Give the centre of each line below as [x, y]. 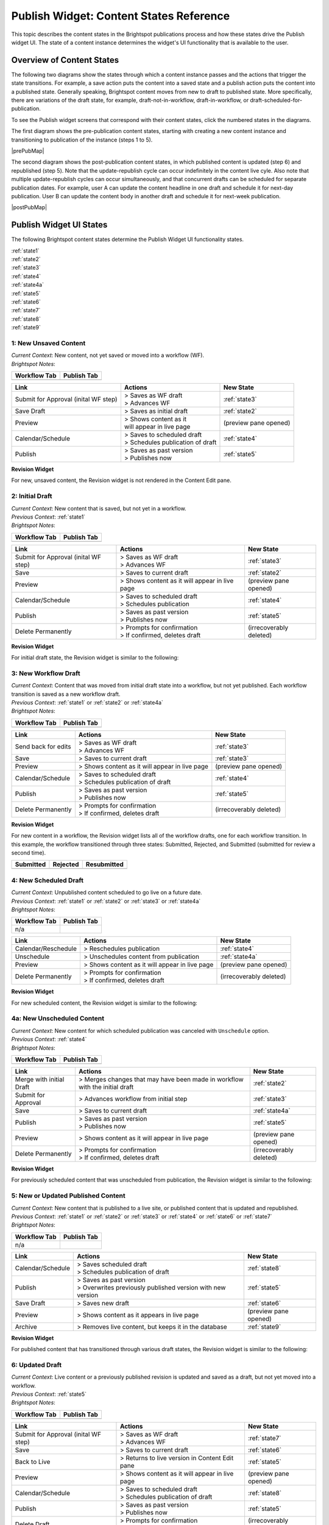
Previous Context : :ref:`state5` [49, 1394]
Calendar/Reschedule [46, 949]
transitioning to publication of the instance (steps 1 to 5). [82, 140]
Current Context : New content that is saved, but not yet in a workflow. [99, 508]
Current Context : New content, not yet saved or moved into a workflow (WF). [108, 355]
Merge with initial [40, 1080]
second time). [29, 853]
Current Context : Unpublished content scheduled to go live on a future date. [107, 892]
